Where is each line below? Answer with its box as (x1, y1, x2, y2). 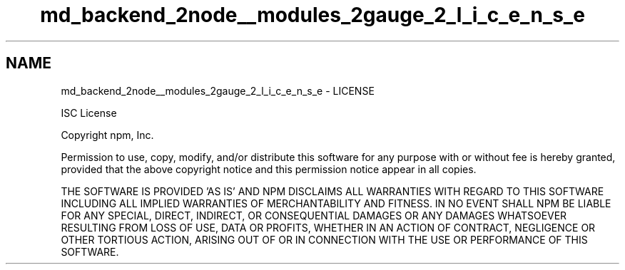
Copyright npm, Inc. (61, 128, 154, 141)
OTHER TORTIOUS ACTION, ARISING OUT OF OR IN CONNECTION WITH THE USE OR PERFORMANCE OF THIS (61, 233, 588, 246)
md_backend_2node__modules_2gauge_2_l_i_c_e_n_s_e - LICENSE (61, 84, 375, 97)
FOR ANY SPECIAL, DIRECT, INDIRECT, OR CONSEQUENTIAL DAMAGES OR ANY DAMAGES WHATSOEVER (61, 209, 567, 222)
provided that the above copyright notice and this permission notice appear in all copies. (61, 162, 477, 175)
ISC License (61, 106, 117, 119)
